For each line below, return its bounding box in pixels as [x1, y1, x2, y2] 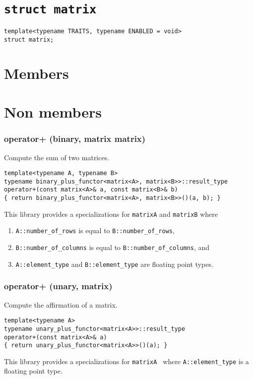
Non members [4, 102, 102, 122]
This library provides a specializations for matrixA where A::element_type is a [4, 356, 249, 366]
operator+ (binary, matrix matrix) [4, 132, 146, 145]
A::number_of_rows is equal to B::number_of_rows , [15, 225, 175, 236]
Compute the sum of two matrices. [4, 152, 110, 162]
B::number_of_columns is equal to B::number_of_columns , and [15, 242, 210, 253]
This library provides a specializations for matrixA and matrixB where [4, 208, 218, 219]
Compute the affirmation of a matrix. [4, 299, 118, 310]
